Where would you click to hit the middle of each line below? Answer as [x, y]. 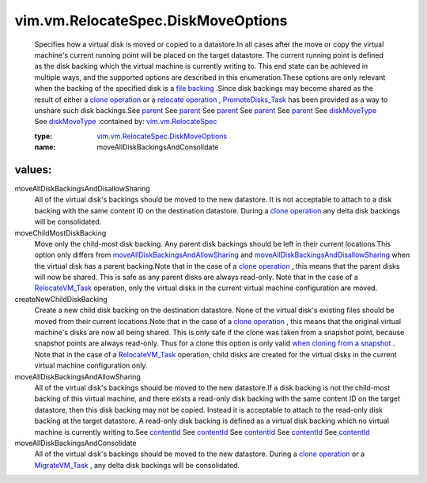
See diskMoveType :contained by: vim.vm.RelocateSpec [126, 122]
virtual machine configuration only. [91, 366]
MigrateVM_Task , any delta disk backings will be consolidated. [137, 465]
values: [33, 170]
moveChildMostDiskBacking [60, 232]
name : [45, 147]
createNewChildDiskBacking [61, 299]
